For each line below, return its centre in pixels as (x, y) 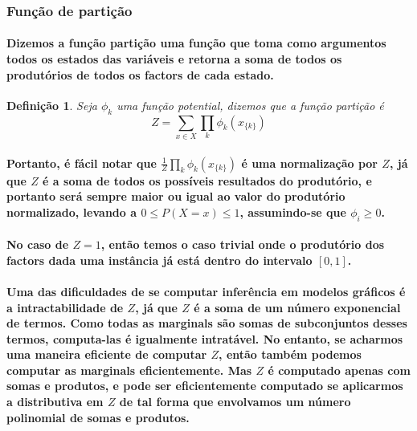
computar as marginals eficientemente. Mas (129, 370)
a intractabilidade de (65, 307)
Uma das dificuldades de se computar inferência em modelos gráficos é (206, 291)
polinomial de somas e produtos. (98, 417)
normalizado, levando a (72, 211)
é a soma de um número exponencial (297, 307)
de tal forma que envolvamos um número (235, 402)
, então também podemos (290, 354)
